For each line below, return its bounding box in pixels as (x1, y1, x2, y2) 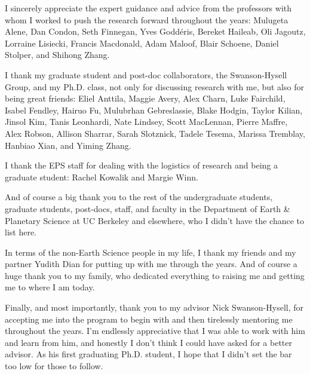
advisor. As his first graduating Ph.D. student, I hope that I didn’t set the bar (5, 348, 292, 360)
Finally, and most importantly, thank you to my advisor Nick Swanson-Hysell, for (5, 301, 304, 314)
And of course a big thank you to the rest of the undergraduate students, (5, 191, 273, 203)
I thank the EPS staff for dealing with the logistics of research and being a (5, 159, 278, 171)
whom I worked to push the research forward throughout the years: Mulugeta (5, 13, 288, 26)
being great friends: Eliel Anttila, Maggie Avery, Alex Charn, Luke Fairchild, (5, 92, 286, 105)
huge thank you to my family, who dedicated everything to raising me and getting (5, 269, 305, 281)
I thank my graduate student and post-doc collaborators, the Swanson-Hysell (5, 68, 287, 81)
